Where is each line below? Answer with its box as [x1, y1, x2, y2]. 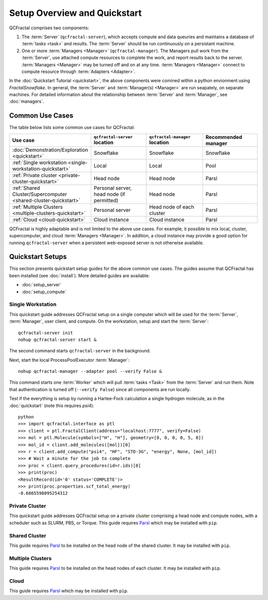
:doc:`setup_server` [21, 282, 62, 288]
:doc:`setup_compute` [21, 288, 67, 295]
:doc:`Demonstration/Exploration [12, 146, 88, 153]
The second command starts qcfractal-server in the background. [9, 348, 151, 354]
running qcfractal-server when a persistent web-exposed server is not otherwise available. [9, 240, 204, 246]
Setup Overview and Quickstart [9, 7, 142, 18]
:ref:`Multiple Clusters [12, 203, 63, 210]
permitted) [93, 197, 119, 203]
